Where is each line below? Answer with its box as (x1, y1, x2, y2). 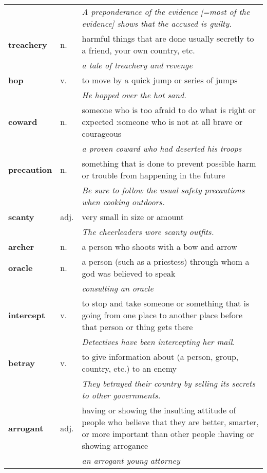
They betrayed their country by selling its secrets (82, 377, 255, 389)
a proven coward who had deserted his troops (82, 142, 242, 154)
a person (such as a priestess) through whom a (82, 256, 250, 267)
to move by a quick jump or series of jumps (82, 74, 238, 86)
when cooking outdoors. (82, 196, 165, 208)
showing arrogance (82, 440, 148, 451)
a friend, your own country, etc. (82, 44, 195, 56)
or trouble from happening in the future (82, 169, 225, 181)
